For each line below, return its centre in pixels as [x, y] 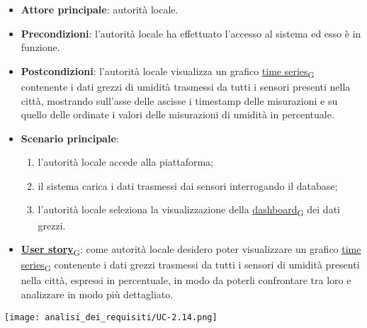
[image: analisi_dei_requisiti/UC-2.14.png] [111, 317]
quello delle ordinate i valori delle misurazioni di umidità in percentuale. [177, 114]
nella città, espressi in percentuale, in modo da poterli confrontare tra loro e [186, 280]
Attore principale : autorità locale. [100, 9]
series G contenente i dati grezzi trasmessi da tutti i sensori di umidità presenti [190, 266]
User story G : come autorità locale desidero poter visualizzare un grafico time [191, 250]
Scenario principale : [70, 138]
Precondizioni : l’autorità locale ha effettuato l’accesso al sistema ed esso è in [191, 33]
